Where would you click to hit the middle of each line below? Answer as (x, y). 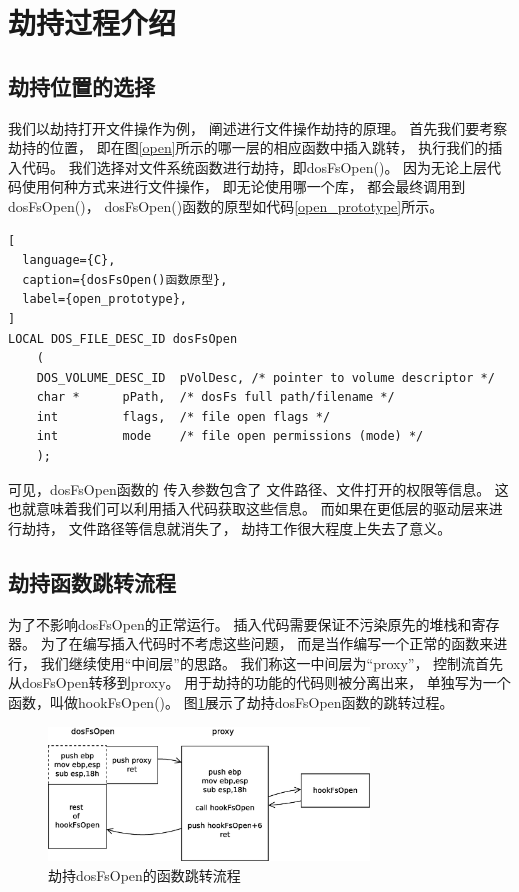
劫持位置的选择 (81, 85)
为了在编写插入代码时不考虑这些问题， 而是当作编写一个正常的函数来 (267, 643)
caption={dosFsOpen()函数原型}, (125, 279)
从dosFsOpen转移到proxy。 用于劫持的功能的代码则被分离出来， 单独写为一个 (259, 682)
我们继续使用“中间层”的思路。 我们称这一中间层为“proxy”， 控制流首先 (272, 662)
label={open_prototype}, (104, 299)
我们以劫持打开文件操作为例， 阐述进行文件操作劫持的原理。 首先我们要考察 (258, 127)
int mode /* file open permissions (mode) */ (230, 436)
